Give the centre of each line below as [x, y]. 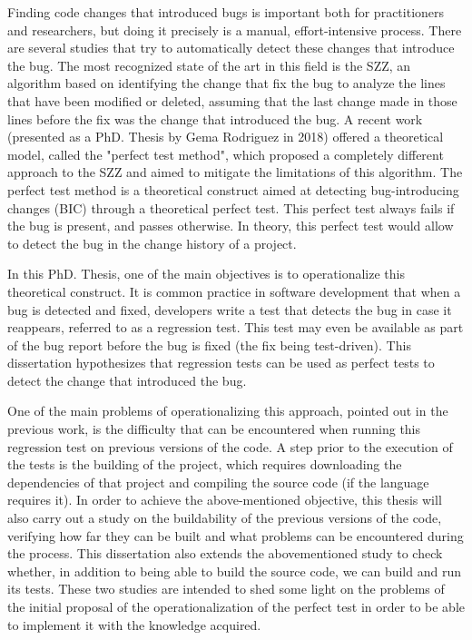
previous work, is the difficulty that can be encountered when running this [214, 429]
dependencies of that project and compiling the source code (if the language [218, 482]
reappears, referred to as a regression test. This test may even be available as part [236, 327]
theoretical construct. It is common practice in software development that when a [234, 291]
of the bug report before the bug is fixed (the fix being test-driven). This [209, 345]
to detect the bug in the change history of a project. [152, 243]
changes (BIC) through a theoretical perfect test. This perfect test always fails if [231, 207]
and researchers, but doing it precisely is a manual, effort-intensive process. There [235, 30]
